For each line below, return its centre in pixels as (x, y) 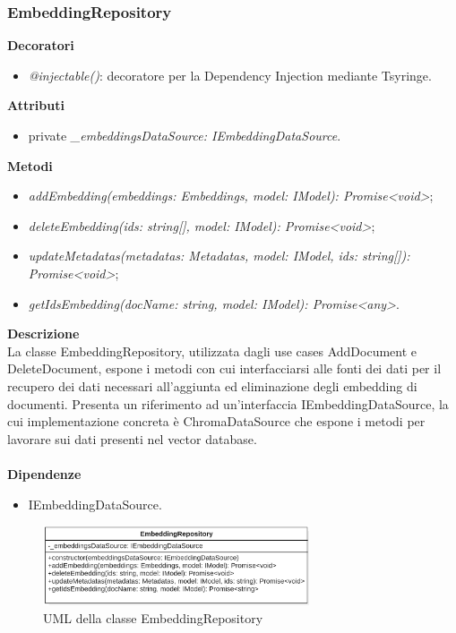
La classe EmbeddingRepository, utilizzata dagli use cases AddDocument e (212, 351)
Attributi (36, 105)
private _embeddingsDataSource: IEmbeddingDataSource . (185, 135)
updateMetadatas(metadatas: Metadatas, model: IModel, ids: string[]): (219, 256)
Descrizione (43, 334)
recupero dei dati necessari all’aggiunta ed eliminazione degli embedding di (212, 385)
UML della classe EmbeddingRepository (153, 617)
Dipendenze (44, 473)
